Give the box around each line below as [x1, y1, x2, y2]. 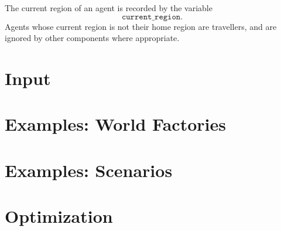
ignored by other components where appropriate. [5, 32, 180, 44]
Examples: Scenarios [5, 158, 173, 182]
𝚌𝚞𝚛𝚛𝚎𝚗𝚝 [121, 12, 152, 21]
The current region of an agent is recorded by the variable [5, 2, 213, 13]
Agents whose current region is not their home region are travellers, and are [5, 20, 277, 32]
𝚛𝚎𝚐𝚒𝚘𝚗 [155, 12, 181, 21]
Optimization [5, 204, 113, 228]
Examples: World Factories [5, 112, 226, 136]
